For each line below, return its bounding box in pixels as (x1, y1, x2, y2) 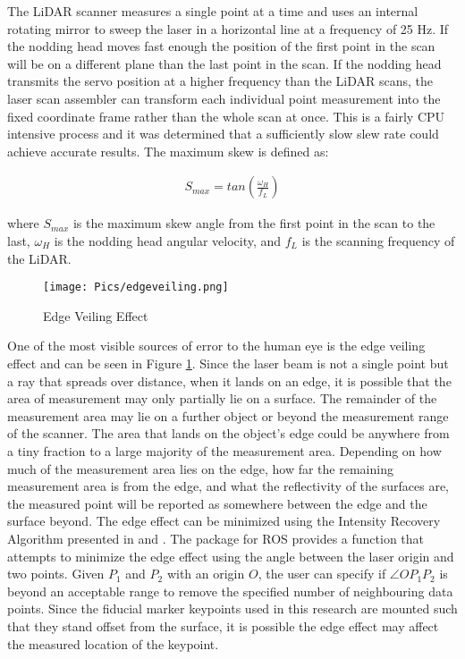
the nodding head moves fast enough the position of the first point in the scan (7, 37, 435, 55)
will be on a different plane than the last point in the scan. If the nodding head (7, 54, 442, 72)
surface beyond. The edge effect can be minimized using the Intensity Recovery (7, 511, 441, 530)
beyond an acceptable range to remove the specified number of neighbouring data (7, 581, 453, 600)
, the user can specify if (258, 564, 386, 583)
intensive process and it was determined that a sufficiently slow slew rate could (7, 124, 439, 143)
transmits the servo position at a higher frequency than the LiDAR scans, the (7, 72, 434, 90)
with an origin (166, 564, 245, 583)
